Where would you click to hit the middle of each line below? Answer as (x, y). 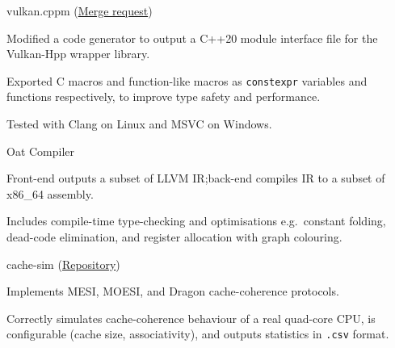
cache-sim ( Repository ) (63, 264)
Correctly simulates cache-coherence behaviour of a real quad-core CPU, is (191, 318)
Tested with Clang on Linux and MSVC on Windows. (139, 124)
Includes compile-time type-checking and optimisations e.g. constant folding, (196, 221)
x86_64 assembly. (50, 193)
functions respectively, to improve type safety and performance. (164, 96)
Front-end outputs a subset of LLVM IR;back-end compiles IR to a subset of (196, 178)
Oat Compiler (41, 151)
